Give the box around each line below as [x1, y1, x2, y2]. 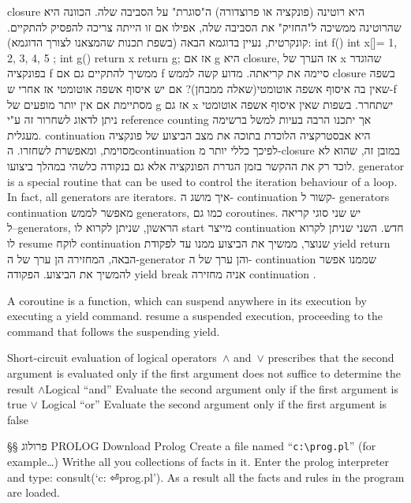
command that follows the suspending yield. [7, 322, 220, 339]
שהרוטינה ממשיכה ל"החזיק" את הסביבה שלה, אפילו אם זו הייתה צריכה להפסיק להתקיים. [7, 18, 402, 35]
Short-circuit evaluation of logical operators [7, 349, 217, 366]
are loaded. [7, 484, 60, 501]
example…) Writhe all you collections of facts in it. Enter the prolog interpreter [7, 453, 390, 470]
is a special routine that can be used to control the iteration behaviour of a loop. [7, 173, 398, 189]
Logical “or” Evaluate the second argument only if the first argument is [41, 396, 387, 412]
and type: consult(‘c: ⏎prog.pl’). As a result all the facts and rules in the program [7, 468, 405, 485]
